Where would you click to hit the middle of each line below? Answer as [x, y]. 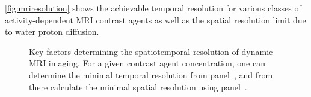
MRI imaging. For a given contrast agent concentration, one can [147, 63]
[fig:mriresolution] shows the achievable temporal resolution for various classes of [153, 8]
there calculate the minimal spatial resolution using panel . [138, 87]
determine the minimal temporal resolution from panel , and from [151, 75]
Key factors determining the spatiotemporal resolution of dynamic [151, 51]
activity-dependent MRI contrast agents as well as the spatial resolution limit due [155, 19]
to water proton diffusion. [52, 31]
